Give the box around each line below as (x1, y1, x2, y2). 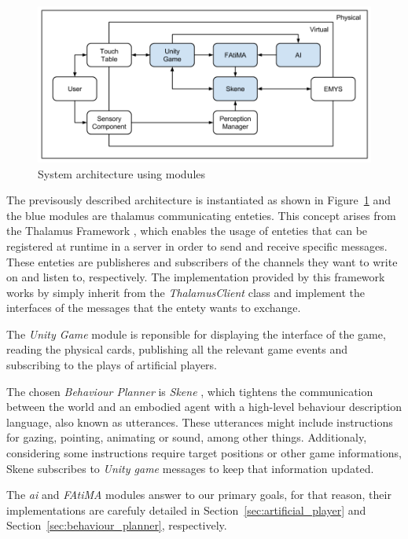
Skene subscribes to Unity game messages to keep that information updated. (6, 460, 374, 476)
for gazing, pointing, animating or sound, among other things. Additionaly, (6, 429, 367, 445)
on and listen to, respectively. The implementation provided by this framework (6, 269, 385, 285)
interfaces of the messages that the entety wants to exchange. (6, 299, 301, 316)
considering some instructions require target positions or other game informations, (6, 445, 402, 461)
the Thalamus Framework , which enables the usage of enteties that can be (6, 222, 368, 239)
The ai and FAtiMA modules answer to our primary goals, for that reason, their (6, 486, 391, 503)
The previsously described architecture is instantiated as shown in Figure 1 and (6, 192, 391, 208)
